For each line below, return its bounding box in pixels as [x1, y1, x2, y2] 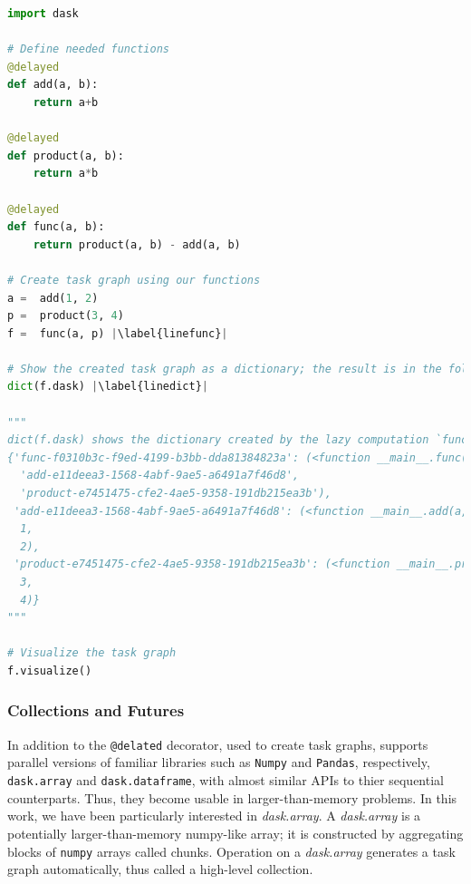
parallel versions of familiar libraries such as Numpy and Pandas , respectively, [7, 753, 430, 772]
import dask [7, 7, 79, 20]
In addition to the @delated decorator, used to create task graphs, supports [7, 734, 428, 753]
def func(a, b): [7, 220, 105, 234]
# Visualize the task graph [7, 646, 177, 660]
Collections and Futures [7, 699, 185, 722]
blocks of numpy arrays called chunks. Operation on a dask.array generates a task [7, 841, 456, 860]
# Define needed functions [7, 43, 169, 56]
